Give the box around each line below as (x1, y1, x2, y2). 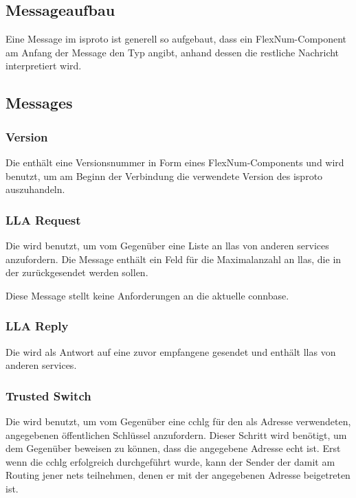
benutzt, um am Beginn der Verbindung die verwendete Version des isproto (5, 168, 323, 183)
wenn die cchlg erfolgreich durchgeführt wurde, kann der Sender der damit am (5, 454, 335, 468)
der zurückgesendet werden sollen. (5, 265, 148, 280)
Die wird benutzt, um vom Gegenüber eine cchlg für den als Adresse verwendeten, (5, 414, 351, 428)
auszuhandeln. (5, 182, 65, 196)
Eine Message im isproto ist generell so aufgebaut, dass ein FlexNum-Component (5, 32, 347, 46)
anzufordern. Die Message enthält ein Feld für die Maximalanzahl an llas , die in (5, 251, 342, 266)
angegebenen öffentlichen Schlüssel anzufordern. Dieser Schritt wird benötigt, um (5, 427, 347, 442)
